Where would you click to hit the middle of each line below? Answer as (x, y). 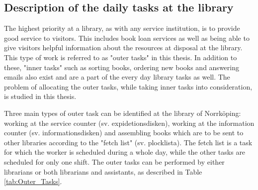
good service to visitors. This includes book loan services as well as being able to (127, 38)
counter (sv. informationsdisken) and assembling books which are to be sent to (124, 133)
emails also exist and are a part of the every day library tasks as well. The (117, 77)
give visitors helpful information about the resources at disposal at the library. (123, 47)
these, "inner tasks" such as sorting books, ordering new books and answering (122, 67)
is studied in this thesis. (40, 96)
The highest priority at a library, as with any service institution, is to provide (122, 28)
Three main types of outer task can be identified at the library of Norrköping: (123, 113)
